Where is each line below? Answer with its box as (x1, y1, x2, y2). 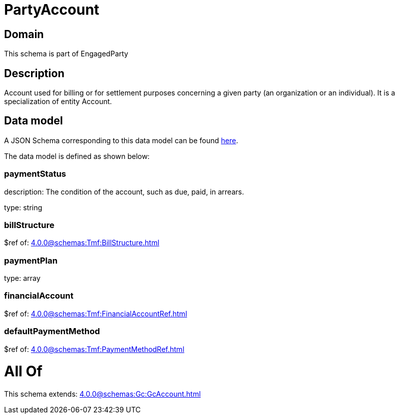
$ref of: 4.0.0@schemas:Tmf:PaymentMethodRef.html (4, 344, 185, 353)
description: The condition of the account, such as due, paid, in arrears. (4, 187, 244, 196)
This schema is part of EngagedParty (4, 49, 129, 58)
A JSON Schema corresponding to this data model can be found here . (4, 136, 238, 145)
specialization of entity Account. (4, 97, 112, 106)
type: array (4, 274, 41, 283)
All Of (4, 363, 43, 380)
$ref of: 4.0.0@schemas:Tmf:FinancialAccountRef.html (4, 309, 188, 318)
